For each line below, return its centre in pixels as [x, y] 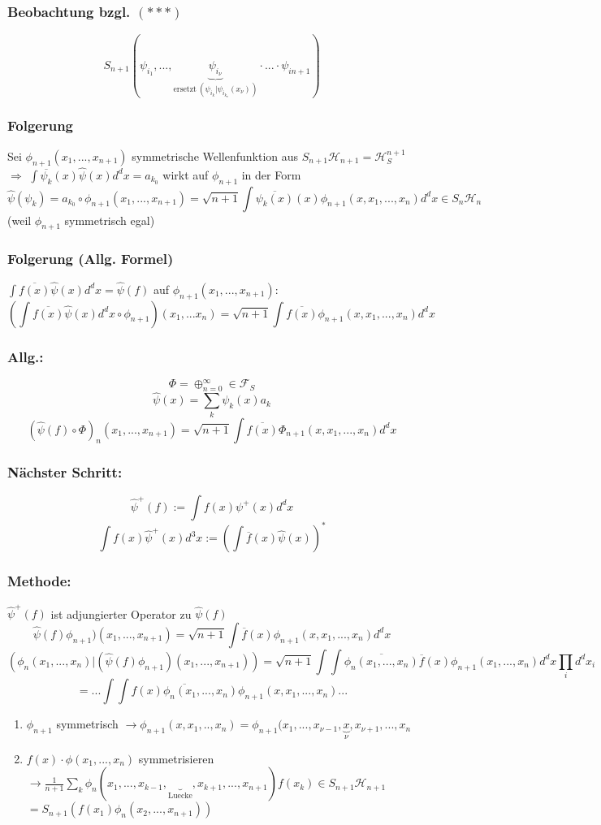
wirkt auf [186, 174]
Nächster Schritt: [65, 471]
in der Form [271, 174]
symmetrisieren [176, 758]
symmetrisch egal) [110, 220]
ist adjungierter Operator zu [121, 613]
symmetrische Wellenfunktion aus [215, 155]
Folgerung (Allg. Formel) [91, 259]
